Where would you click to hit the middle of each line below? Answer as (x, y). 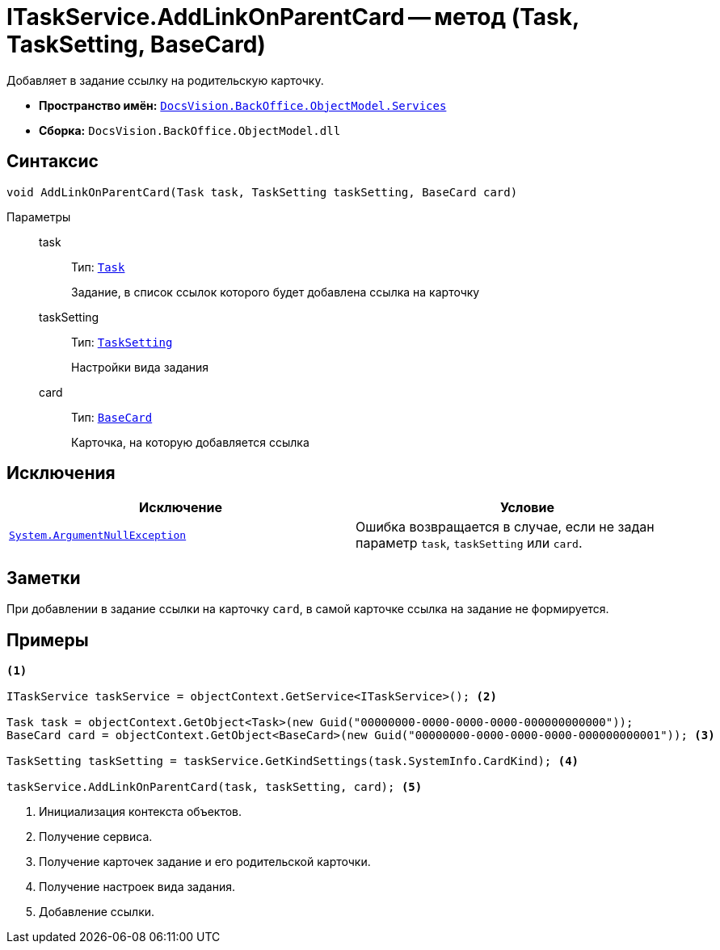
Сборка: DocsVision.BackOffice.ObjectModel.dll (190, 130)
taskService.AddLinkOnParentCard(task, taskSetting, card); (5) (215, 787)
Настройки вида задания (140, 367)
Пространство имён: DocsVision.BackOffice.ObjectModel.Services (243, 105)
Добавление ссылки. (97, 912)
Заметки (44, 578)
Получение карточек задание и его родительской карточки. (205, 862)
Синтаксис (53, 162)
